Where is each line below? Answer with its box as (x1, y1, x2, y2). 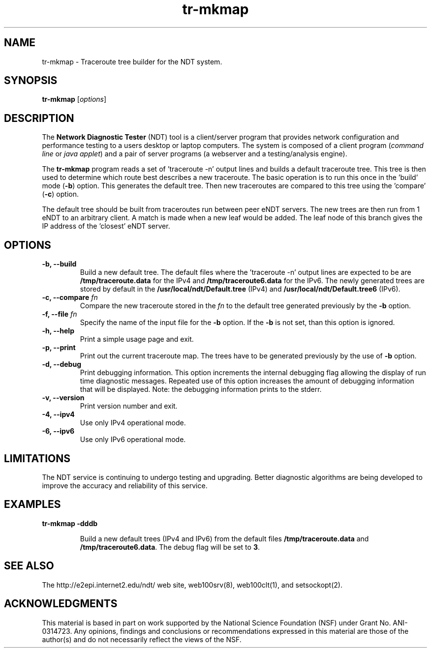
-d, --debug (42, 360, 81, 369)
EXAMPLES (4, 498, 61, 511)
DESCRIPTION (4, 112, 74, 124)
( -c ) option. (42, 190, 79, 199)
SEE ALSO (4, 560, 54, 572)
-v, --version (42, 393, 85, 402)
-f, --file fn (42, 310, 77, 319)
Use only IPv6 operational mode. (80, 435, 186, 444)
